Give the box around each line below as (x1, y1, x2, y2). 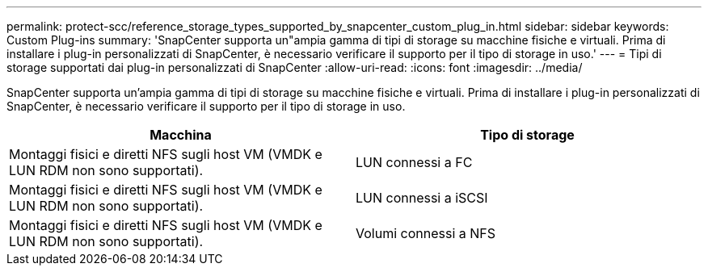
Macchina (150, 127, 212, 143)
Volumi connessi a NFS (356, 225, 496, 241)
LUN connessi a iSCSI (356, 190, 488, 206)
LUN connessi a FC (356, 154, 473, 170)
